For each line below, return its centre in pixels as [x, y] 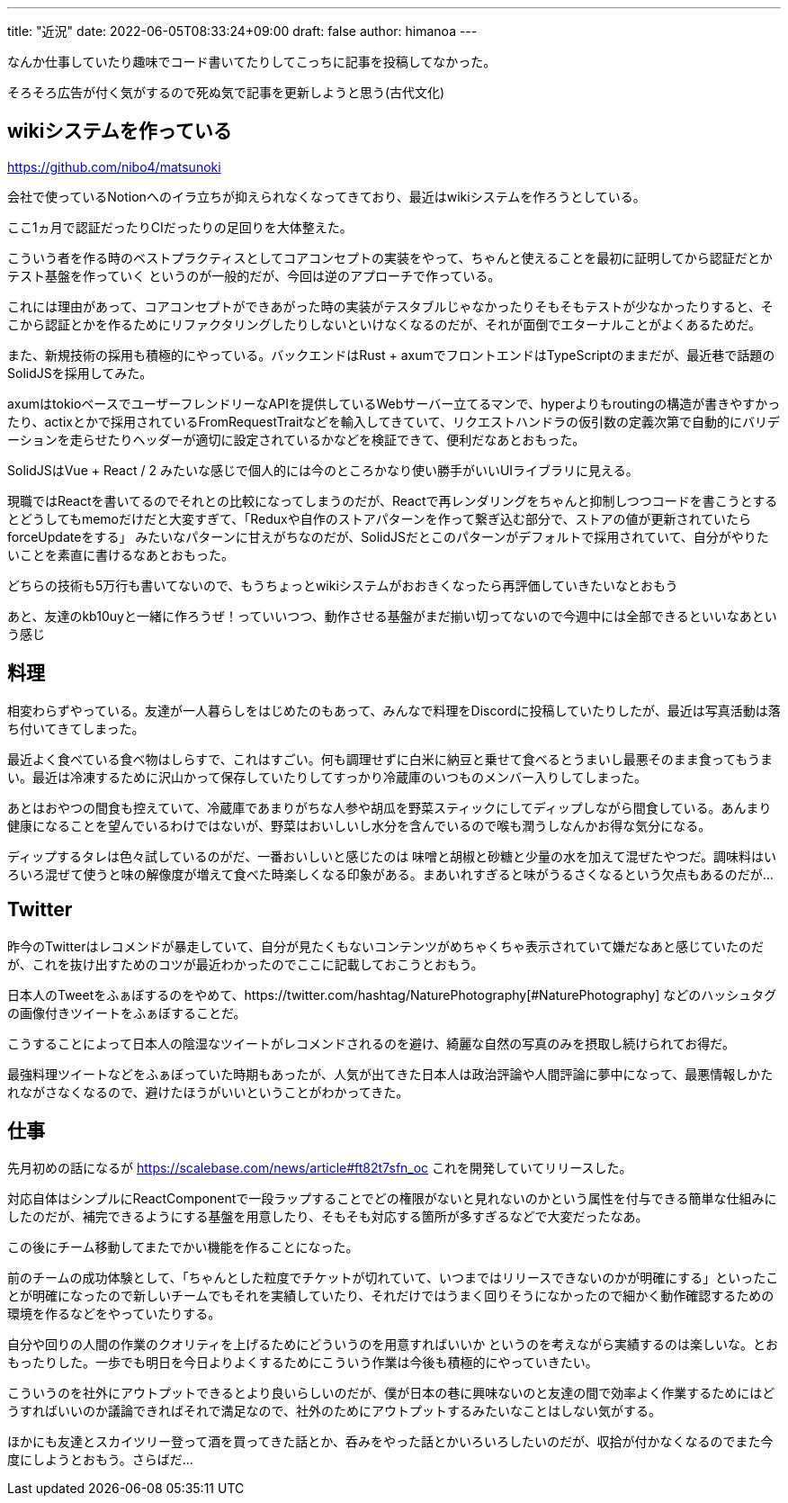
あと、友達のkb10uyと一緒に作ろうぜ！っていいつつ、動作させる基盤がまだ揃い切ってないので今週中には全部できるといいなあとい [392, 616]
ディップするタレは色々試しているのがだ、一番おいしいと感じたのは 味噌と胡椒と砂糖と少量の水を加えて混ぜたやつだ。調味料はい [392, 856]
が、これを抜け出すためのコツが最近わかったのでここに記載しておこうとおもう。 [246, 964]
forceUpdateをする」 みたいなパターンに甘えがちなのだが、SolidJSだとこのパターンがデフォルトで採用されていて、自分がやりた [388, 536]
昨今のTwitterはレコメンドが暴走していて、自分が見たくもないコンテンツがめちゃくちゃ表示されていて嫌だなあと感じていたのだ [386, 946]
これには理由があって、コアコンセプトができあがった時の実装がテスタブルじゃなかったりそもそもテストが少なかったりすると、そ [390, 306]
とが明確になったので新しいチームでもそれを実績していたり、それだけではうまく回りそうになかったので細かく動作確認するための [391, 1296]
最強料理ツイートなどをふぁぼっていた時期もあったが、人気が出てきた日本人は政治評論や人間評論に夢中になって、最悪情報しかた [390, 1074]
